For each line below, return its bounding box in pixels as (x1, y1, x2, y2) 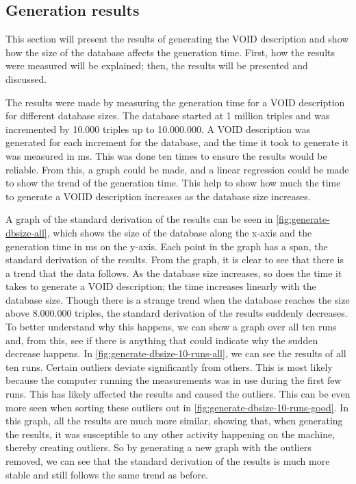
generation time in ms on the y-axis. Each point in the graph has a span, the (5, 239, 328, 253)
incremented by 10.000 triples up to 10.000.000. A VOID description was (5, 121, 311, 136)
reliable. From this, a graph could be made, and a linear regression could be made (5, 162, 349, 176)
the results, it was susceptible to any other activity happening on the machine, (5, 426, 335, 441)
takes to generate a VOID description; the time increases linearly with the (5, 279, 316, 293)
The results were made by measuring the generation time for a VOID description (5, 95, 345, 109)
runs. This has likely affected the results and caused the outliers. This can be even (5, 387, 351, 401)
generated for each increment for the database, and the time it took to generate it (5, 135, 349, 149)
